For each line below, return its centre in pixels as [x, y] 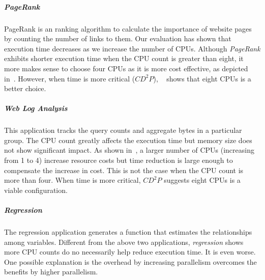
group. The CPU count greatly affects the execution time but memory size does [128, 140]
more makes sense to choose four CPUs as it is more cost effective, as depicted [126, 68]
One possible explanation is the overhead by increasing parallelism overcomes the [130, 261]
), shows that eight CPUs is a [202, 78]
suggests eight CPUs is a [202, 180]
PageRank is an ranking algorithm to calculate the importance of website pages [128, 28]
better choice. [25, 88]
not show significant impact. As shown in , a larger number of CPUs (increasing [129, 150]
